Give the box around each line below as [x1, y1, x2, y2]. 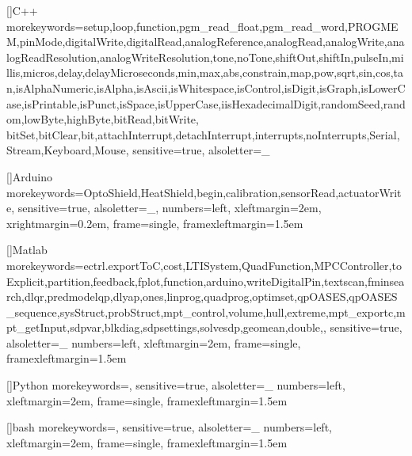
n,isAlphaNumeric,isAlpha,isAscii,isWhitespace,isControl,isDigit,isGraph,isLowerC [6, 79, 406, 96]
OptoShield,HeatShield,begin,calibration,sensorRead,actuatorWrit [83, 184, 402, 200]
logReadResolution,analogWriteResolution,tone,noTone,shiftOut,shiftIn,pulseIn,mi [6, 48, 404, 65]
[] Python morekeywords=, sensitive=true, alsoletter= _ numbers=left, [6, 377, 345, 393]
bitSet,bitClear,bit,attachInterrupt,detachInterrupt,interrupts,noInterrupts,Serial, [6, 126, 400, 142]
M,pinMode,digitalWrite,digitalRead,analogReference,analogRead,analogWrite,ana [6, 33, 405, 50]
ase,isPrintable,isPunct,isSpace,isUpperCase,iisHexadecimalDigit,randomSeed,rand [6, 95, 406, 112]
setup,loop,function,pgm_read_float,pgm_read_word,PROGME [83, 17, 399, 34]
